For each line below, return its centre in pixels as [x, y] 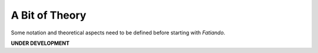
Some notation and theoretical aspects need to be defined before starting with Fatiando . [118, 33]
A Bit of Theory [49, 15]
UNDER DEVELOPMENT [40, 43]
